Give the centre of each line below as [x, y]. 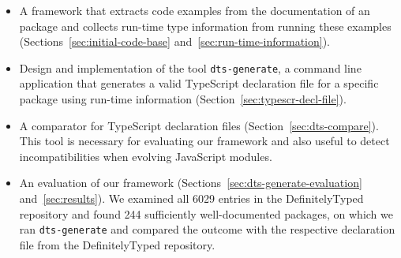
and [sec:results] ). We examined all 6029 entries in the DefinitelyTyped [191, 198]
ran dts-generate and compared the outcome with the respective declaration [207, 229]
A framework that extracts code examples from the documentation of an [195, 10]
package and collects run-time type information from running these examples [205, 26]
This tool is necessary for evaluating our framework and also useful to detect [204, 141]
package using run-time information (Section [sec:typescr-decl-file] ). [183, 99]
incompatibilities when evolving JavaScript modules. [146, 156]
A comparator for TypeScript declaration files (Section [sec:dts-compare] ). [199, 125]
